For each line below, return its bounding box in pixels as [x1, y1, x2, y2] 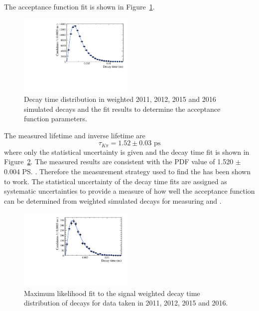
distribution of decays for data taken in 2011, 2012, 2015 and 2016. [24, 298, 228, 308]
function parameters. [24, 113, 87, 124]
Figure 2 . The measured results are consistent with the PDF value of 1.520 [4, 156, 234, 167]
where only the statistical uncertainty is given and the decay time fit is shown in [4, 146, 250, 157]
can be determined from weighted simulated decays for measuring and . [4, 195, 222, 206]
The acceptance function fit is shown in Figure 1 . [4, 1, 155, 11]
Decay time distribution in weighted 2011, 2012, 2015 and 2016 [24, 94, 216, 104]
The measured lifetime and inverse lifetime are [4, 130, 145, 140]
